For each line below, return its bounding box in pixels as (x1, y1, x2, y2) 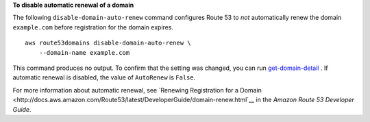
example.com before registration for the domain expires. (12, 23, 174, 31)
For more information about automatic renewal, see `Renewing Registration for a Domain (12, 86, 262, 94)
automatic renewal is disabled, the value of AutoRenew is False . (12, 73, 196, 82)
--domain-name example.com (38, 49, 130, 56)
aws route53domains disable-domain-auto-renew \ (25, 39, 191, 47)
